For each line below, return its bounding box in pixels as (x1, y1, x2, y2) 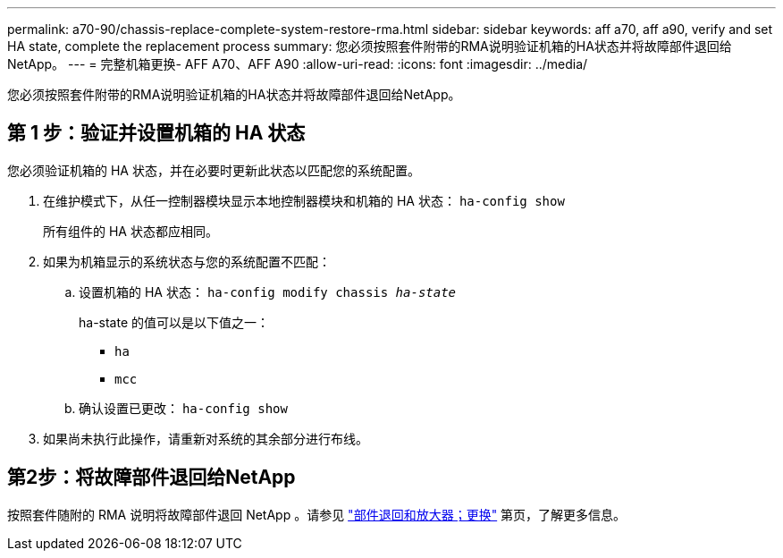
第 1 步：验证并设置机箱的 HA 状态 (7, 122, 306, 145)
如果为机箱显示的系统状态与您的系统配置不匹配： (43, 253, 331, 269)
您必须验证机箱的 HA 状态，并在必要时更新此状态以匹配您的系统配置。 (7, 162, 420, 178)
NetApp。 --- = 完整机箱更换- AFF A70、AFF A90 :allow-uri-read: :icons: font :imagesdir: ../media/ (7, 56, 588, 72)
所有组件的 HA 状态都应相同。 (43, 223, 218, 239)
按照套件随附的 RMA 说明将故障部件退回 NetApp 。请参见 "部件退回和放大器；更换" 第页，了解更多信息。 (7, 506, 627, 522)
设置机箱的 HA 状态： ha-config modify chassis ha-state (79, 283, 457, 300)
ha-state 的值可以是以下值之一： (79, 314, 270, 330)
